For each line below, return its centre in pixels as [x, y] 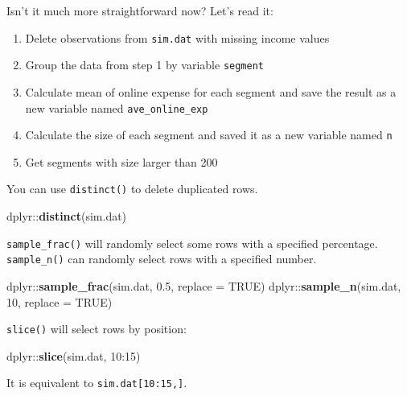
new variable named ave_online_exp [117, 107]
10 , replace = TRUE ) [60, 301]
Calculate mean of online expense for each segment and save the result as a [211, 91]
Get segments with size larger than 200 [121, 161]
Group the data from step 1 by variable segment [144, 65]
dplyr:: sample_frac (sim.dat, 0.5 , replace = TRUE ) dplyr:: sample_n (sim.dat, [204, 285]
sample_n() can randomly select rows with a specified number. [162, 259]
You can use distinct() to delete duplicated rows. [132, 189]
